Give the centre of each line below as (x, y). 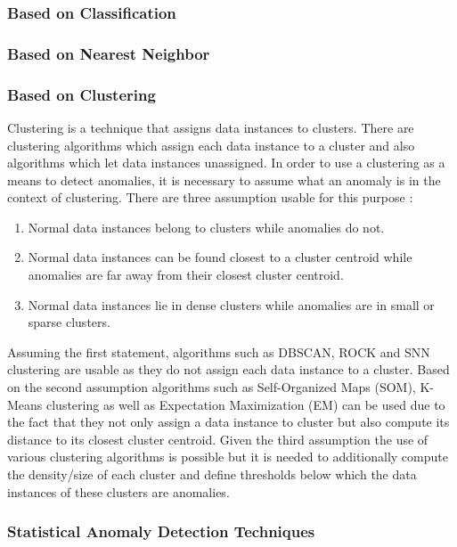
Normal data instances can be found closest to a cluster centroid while (220, 257)
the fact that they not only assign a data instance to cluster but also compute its (228, 422)
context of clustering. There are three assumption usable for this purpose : (210, 197)
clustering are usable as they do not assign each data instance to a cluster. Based (228, 369)
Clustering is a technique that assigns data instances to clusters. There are (211, 127)
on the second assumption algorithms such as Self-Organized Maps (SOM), (212, 387)
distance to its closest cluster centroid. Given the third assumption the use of (218, 439)
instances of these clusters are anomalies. (118, 491)
